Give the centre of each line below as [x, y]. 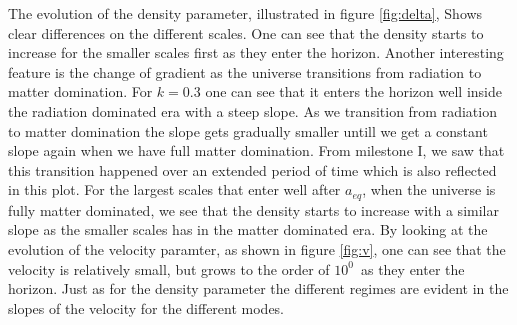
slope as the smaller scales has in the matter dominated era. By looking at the [248, 229]
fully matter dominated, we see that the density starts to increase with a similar [253, 209]
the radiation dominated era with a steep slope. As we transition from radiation [252, 110]
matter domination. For [80, 91]
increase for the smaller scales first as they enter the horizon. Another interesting [256, 52]
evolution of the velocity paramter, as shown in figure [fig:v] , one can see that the [257, 248]
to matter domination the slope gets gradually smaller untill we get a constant [248, 130]
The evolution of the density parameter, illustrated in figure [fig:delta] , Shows [245, 13]
